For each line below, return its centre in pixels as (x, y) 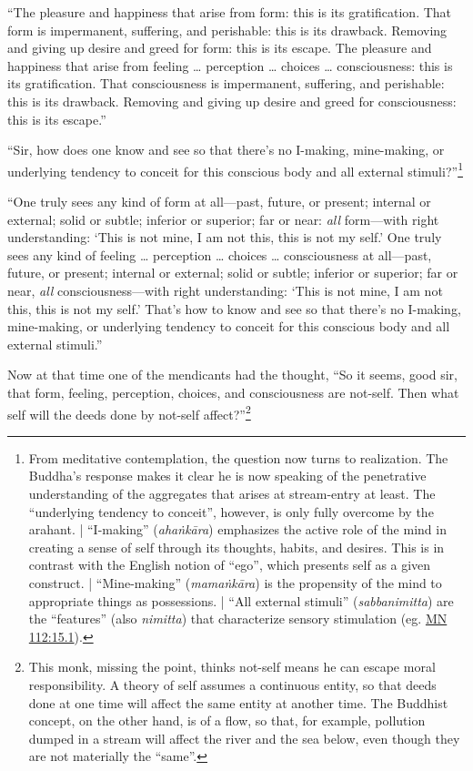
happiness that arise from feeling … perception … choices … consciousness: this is (230, 65)
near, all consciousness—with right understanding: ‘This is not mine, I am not (225, 290)
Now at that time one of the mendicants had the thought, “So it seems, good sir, (232, 375)
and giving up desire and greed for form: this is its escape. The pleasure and (220, 48)
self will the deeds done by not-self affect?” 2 (129, 412)
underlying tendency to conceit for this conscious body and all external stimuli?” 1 (235, 169)
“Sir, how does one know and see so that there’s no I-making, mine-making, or (226, 150)
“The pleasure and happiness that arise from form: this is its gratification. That (230, 12)
